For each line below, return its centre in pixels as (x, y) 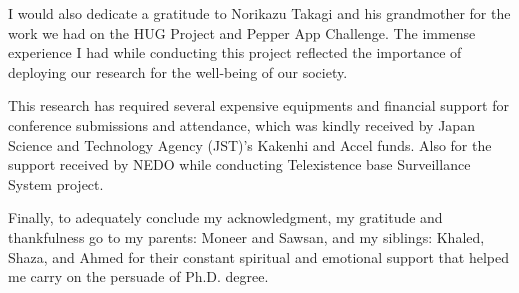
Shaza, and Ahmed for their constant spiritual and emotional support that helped (258, 256)
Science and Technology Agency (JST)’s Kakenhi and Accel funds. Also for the (250, 144)
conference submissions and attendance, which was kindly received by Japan (241, 124)
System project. (56, 183)
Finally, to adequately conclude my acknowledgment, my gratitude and (225, 217)
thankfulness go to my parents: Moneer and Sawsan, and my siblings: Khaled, (246, 236)
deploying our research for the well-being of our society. (178, 71)
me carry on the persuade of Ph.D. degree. (138, 276)
